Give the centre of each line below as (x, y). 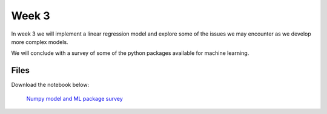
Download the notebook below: (50, 85)
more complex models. (40, 42)
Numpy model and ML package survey (75, 98)
